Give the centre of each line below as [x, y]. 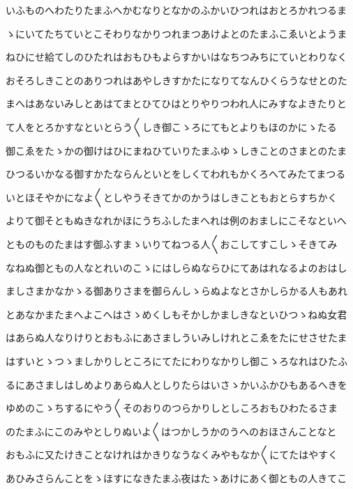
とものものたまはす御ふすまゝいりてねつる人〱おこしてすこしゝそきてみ [172, 243]
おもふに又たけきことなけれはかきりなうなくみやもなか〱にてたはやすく [172, 455]
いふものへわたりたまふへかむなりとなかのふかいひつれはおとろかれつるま [176, 10]
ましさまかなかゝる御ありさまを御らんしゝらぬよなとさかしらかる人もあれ [176, 291]
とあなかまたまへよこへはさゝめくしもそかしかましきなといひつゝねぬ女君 [176, 314]
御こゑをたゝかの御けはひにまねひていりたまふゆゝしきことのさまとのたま [176, 150]
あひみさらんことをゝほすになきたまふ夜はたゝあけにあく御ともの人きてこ [176, 478]
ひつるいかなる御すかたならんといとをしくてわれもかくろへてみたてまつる [176, 174]
